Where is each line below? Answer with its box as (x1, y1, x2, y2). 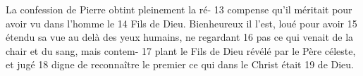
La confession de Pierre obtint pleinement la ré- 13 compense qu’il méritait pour (6, 2, 352, 16)
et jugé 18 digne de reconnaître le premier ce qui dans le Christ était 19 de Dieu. (6, 57, 355, 72)
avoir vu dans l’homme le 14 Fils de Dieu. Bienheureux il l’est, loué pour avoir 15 (6, 15, 357, 30)
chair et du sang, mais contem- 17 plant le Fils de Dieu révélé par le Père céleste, (6, 43, 356, 58)
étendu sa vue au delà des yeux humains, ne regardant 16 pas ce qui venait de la (6, 30, 354, 44)
